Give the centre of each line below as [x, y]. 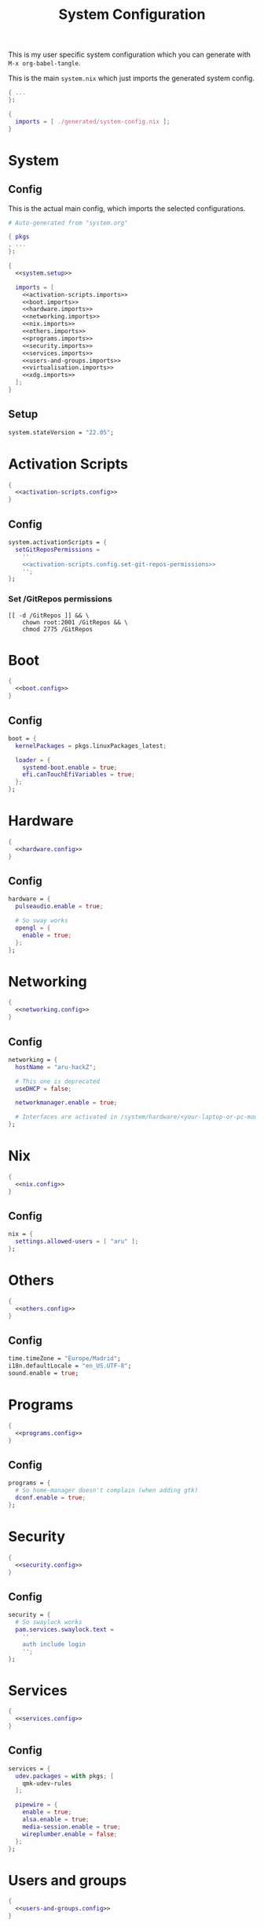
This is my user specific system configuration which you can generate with [130, 55]
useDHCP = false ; [44, 1089]
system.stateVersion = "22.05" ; [61, 432]
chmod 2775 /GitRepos [57, 629]
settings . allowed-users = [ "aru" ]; [77, 1241]
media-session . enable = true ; [72, 1827]
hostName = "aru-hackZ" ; [56, 1067]
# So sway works [42, 921]
